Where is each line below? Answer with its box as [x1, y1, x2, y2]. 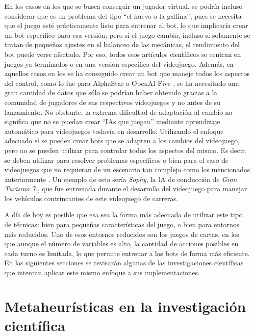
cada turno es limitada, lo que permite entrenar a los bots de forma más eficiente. [4, 248, 250, 258]
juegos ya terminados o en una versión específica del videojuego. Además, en [4, 58, 234, 69]
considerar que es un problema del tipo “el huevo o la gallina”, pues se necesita [4, 10, 242, 21]
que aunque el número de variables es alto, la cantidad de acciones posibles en [4, 238, 239, 249]
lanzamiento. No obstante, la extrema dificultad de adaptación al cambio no [4, 106, 232, 117]
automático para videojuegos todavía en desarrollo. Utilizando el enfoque [4, 126, 224, 136]
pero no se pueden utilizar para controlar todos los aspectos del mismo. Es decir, [4, 145, 247, 155]
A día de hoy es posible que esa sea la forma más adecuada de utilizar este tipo [4, 209, 243, 220]
